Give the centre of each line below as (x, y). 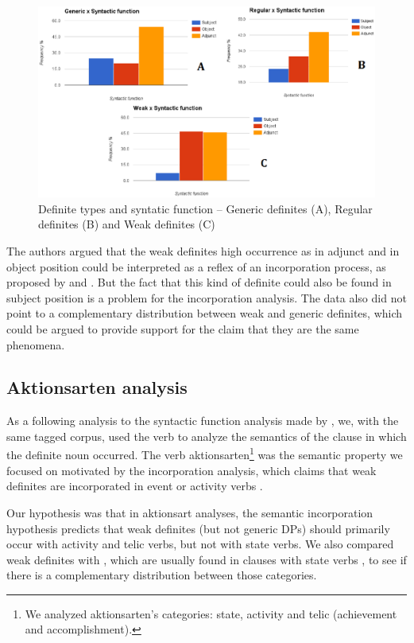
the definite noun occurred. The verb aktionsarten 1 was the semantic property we (205, 454)
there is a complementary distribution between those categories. (162, 575)
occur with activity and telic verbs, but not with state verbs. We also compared (200, 544)
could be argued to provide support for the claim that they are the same (183, 328)
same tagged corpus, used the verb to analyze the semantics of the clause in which (207, 436)
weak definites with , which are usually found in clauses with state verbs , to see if (207, 559)
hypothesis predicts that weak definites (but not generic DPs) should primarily (198, 528)
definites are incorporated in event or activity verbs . (135, 486)
